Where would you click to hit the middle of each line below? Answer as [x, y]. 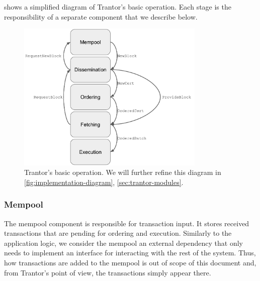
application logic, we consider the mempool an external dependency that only [124, 243]
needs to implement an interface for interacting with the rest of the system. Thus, [130, 253]
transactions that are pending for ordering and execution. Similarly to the [118, 233]
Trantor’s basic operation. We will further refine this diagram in [123, 172]
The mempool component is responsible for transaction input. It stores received [127, 223]
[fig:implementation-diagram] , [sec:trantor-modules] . [104, 182]
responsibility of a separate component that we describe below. [101, 16]
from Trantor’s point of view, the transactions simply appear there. [108, 272]
